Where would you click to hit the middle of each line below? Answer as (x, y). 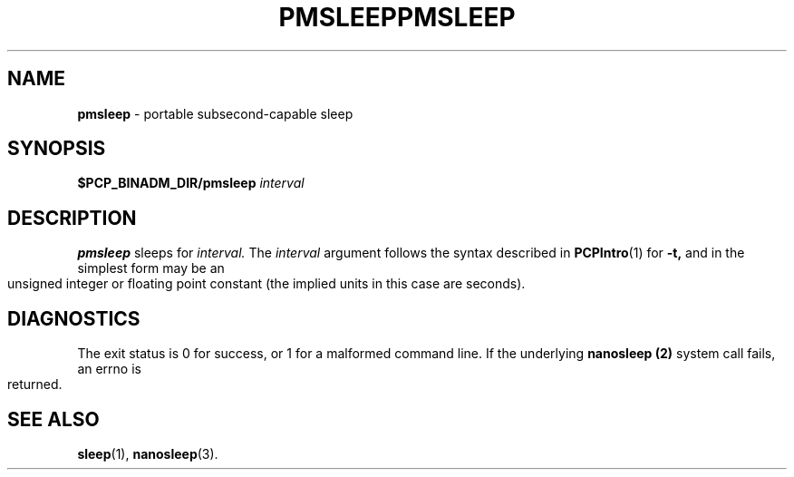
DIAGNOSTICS (74, 318)
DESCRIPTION (72, 218)
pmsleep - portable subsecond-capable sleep (215, 113)
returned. (35, 385)
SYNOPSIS (57, 149)
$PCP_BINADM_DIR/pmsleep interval (191, 183)
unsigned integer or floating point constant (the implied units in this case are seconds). (266, 284)
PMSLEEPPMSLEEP (397, 17)
